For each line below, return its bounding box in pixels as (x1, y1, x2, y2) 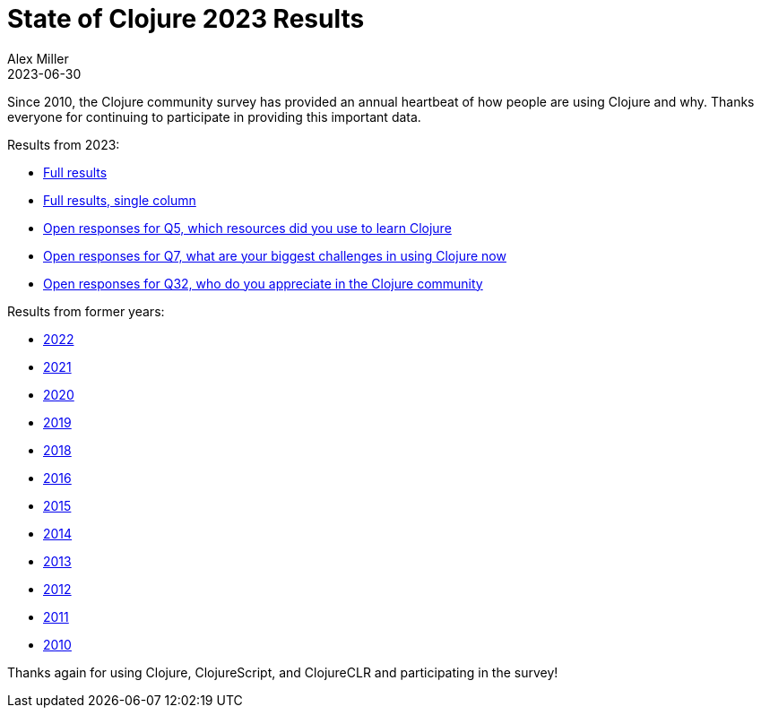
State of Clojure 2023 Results (7, 4, 365, 34)
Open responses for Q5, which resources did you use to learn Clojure (43, 220, 452, 236)
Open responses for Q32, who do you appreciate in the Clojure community (43, 275, 483, 291)
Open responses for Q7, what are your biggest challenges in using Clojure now (43, 247, 506, 263)
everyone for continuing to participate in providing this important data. (7, 108, 421, 125)
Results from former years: (7, 303, 165, 319)
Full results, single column (43, 192, 196, 208)
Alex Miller (7, 50, 69, 66)
